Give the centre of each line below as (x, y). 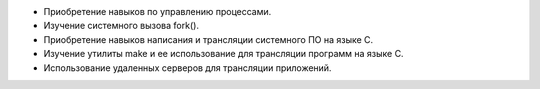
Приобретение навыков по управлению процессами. (157, 11)
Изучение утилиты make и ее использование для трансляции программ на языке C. (223, 54)
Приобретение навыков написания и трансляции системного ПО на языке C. (208, 39)
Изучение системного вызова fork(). (121, 26)
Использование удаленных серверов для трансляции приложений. (187, 67)
